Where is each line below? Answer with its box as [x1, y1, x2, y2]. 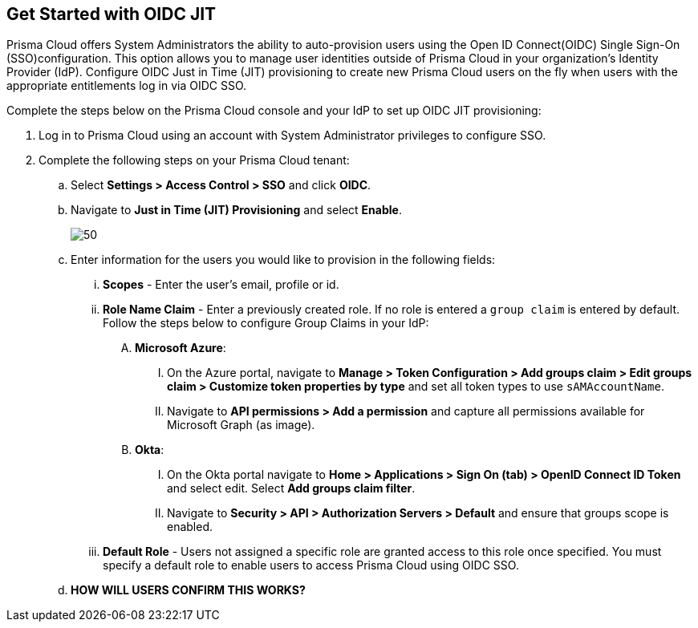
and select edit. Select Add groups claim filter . [167, 481, 416, 496]
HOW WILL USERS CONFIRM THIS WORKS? [71, 583, 306, 598]
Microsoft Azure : [135, 341, 226, 355]
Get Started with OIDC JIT [6, 4, 217, 24]
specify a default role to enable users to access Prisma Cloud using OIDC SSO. [103, 558, 519, 573]
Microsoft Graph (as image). [167, 418, 315, 432]
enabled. [167, 520, 213, 534]
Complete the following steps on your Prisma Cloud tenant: [39, 153, 350, 168]
